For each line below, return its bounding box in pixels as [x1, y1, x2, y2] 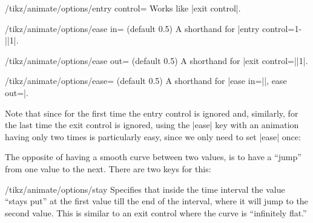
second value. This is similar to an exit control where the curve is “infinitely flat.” [5, 206, 307, 219]
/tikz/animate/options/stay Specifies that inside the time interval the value [5, 183, 285, 195]
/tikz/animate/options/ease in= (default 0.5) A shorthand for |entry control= [5, 22, 295, 34]
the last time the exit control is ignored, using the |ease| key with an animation [5, 118, 299, 131]
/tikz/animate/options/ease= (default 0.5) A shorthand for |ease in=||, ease [5, 74, 287, 87]
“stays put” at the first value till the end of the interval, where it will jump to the [5, 195, 308, 207]
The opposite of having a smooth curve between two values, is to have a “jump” [5, 150, 301, 163]
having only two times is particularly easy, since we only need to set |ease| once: [5, 130, 301, 143]
